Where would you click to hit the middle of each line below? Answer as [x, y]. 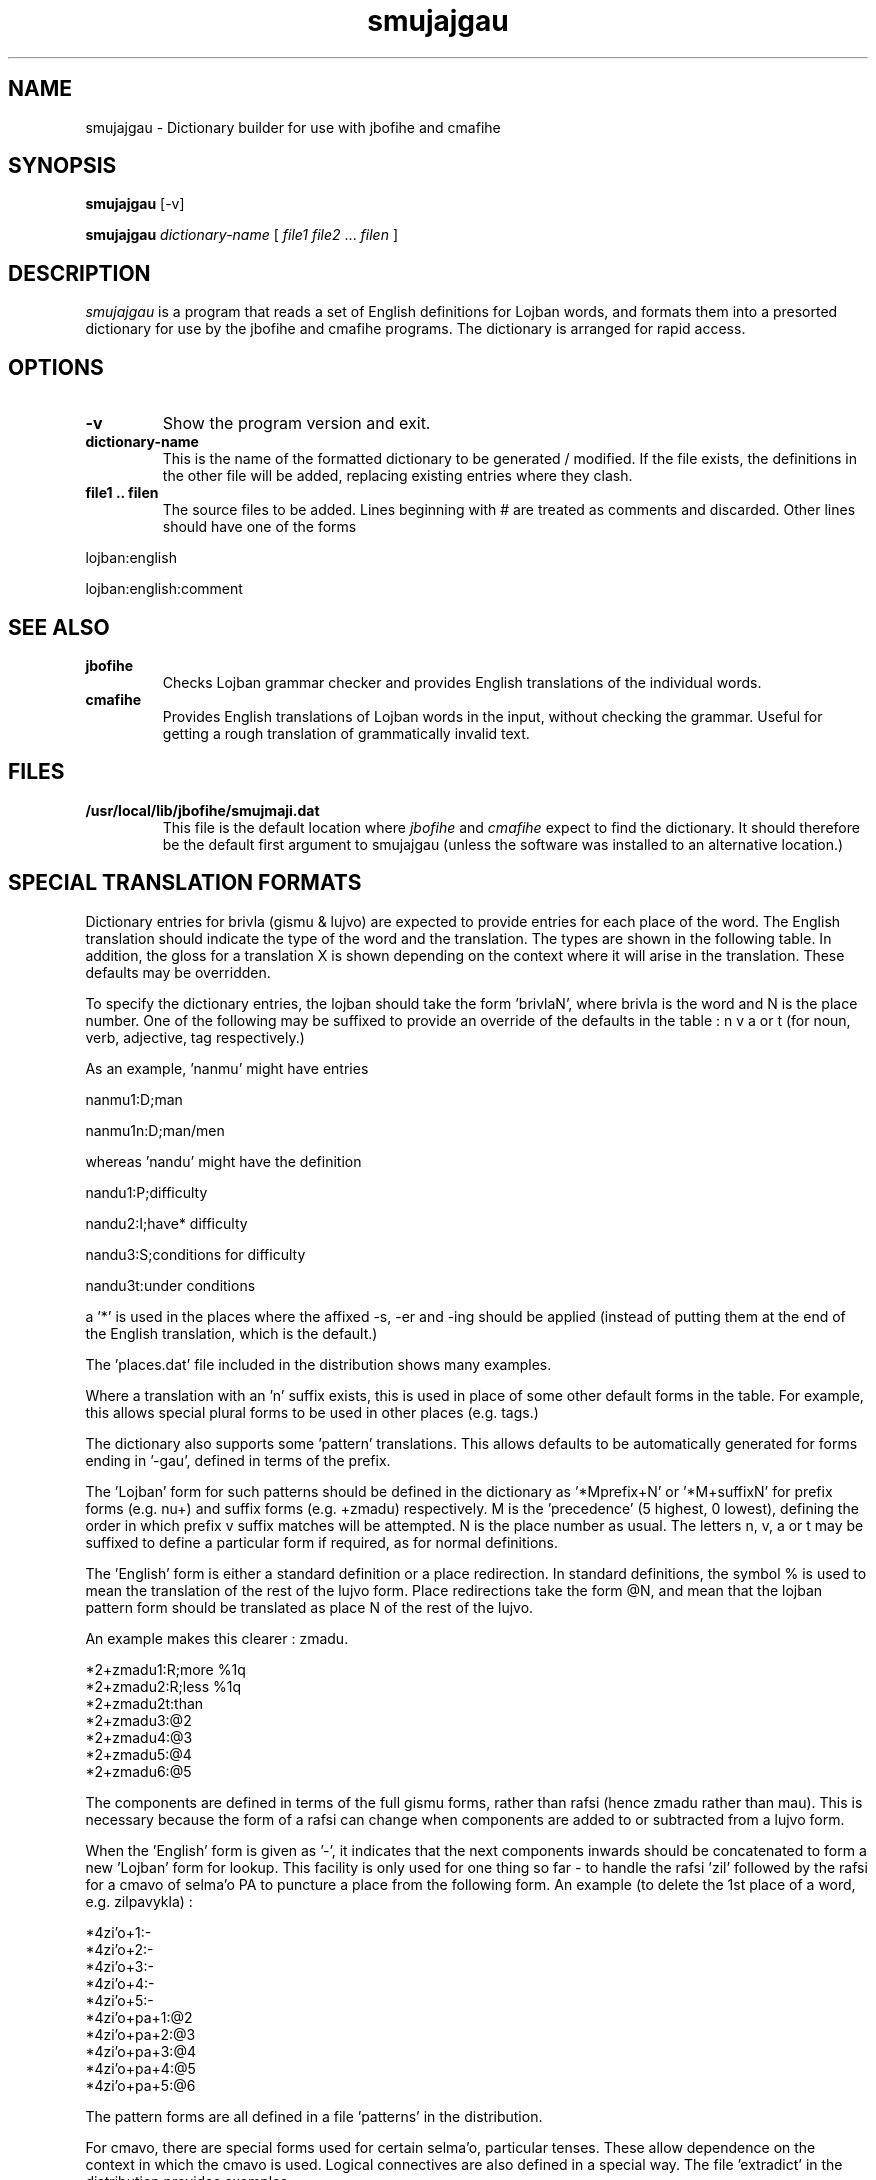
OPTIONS [56, 367]
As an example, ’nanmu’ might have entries [227, 1068]
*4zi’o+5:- [119, 2000]
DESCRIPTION [79, 273]
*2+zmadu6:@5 [138, 1771]
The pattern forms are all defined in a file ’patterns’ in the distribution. [314, 2116]
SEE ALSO [59, 627]
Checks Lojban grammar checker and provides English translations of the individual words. [462, 682]
